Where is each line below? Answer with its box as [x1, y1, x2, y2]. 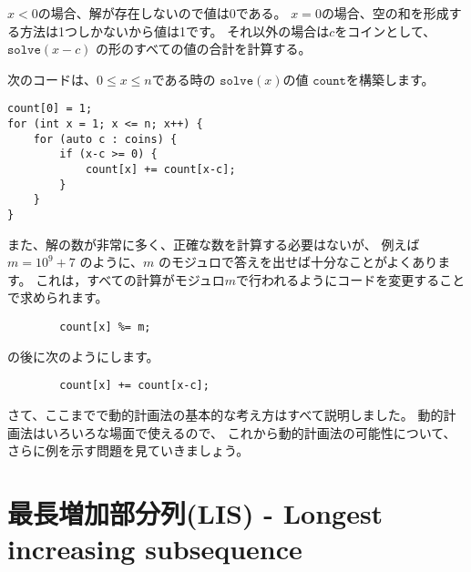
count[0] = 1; [7, 102, 93, 116]
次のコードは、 [7, 69, 97, 88]
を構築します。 [345, 69, 435, 88]
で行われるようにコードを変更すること [236, 270, 466, 289]
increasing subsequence [7, 530, 302, 567]
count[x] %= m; [59, 321, 151, 333]
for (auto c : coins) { [33, 132, 178, 146]
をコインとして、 [334, 21, 436, 40]
